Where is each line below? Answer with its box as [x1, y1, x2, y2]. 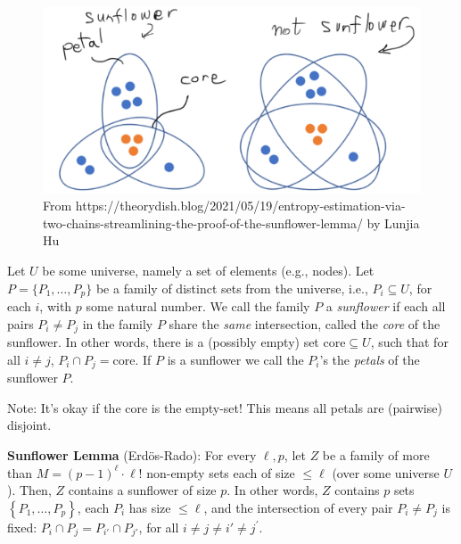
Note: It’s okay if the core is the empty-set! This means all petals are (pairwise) [7, 398, 442, 416]
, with [39, 297, 72, 316]
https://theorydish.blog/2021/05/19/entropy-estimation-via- [75, 196, 406, 215]
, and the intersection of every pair [203, 498, 393, 516]
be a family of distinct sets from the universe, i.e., [95, 278, 368, 297]
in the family [82, 314, 153, 333]
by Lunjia [366, 213, 420, 232]
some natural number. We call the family [86, 297, 310, 316]
